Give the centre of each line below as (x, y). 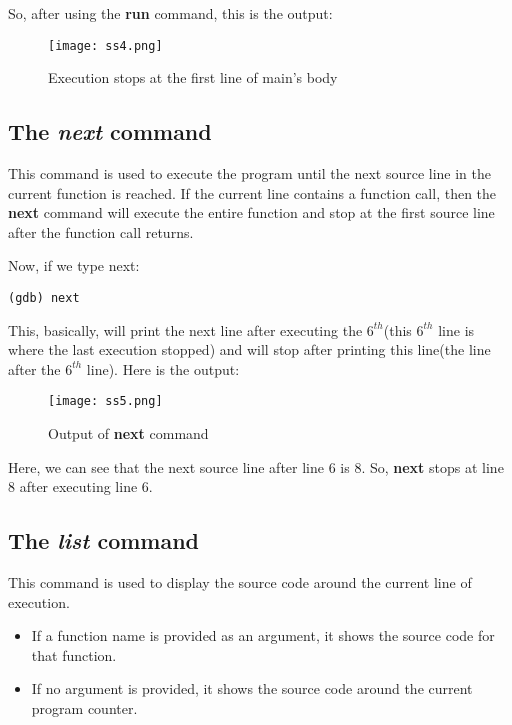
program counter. (84, 708)
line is (456, 329)
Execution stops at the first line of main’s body (193, 77)
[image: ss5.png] (105, 401)
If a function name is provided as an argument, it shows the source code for (263, 635)
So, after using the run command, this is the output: (170, 13)
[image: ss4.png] (105, 45)
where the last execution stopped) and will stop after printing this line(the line (249, 349)
